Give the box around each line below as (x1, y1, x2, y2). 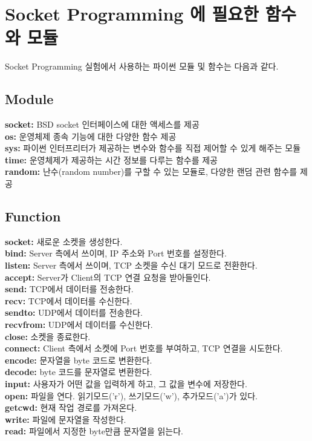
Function (5, 207, 61, 226)
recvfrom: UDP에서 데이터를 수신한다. (5, 318, 153, 331)
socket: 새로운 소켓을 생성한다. (5, 235, 123, 247)
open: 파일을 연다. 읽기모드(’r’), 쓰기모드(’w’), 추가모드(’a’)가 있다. (5, 389, 258, 402)
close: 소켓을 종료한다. (5, 330, 91, 342)
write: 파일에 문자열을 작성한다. (5, 413, 126, 425)
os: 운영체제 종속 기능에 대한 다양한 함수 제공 (5, 129, 177, 142)
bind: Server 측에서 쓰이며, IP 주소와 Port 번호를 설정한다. (5, 247, 227, 260)
